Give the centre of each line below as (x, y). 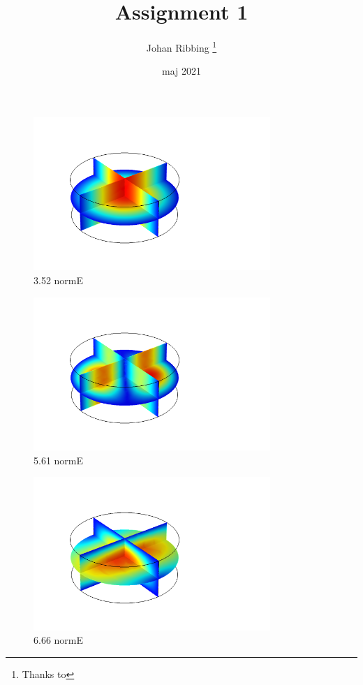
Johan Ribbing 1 (181, 46)
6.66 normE (59, 640)
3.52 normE (59, 280)
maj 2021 (181, 71)
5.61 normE (59, 460)
